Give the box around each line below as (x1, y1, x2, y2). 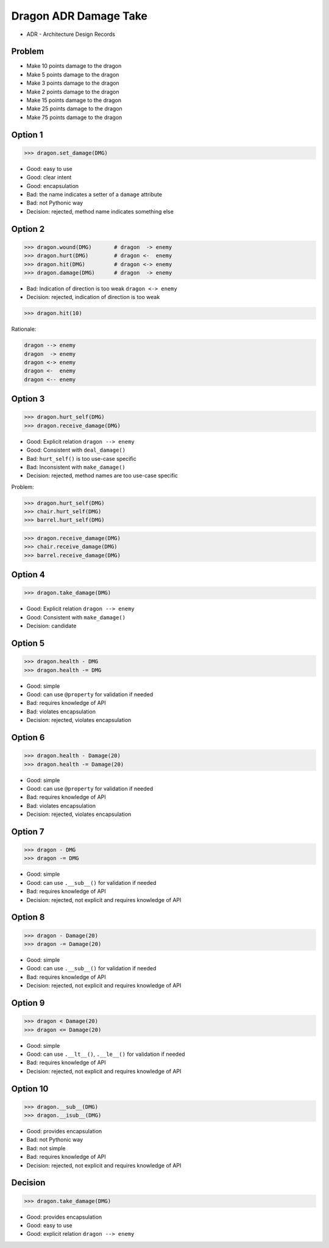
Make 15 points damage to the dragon (26, 96, 122, 104)
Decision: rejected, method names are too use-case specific (26, 472, 179, 479)
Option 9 (11, 998, 45, 1008)
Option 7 (11, 826, 44, 837)
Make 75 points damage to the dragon (26, 114, 122, 121)
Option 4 (11, 569, 45, 580)
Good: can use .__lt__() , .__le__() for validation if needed (26, 1050, 185, 1058)
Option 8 (11, 912, 45, 923)
